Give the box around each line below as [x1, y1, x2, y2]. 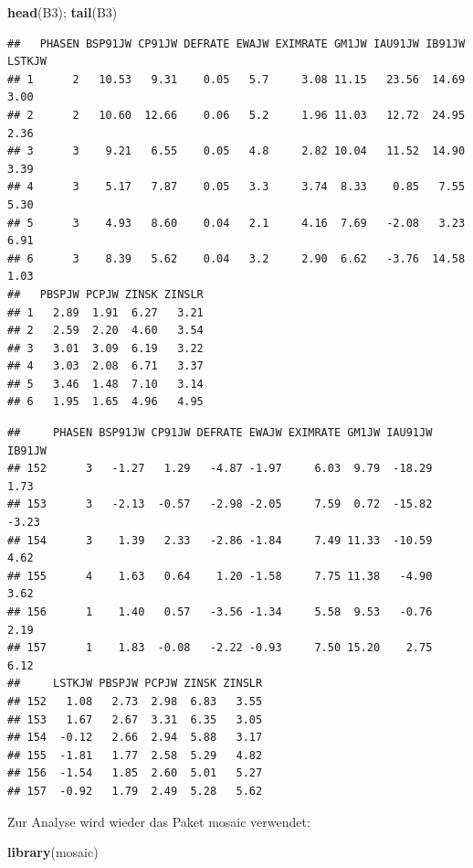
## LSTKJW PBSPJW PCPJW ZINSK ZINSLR [7, 677, 263, 691]
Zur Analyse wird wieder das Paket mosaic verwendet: [7, 811, 310, 830]
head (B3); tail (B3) [7, 3, 118, 21]
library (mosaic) [7, 842, 99, 862]
